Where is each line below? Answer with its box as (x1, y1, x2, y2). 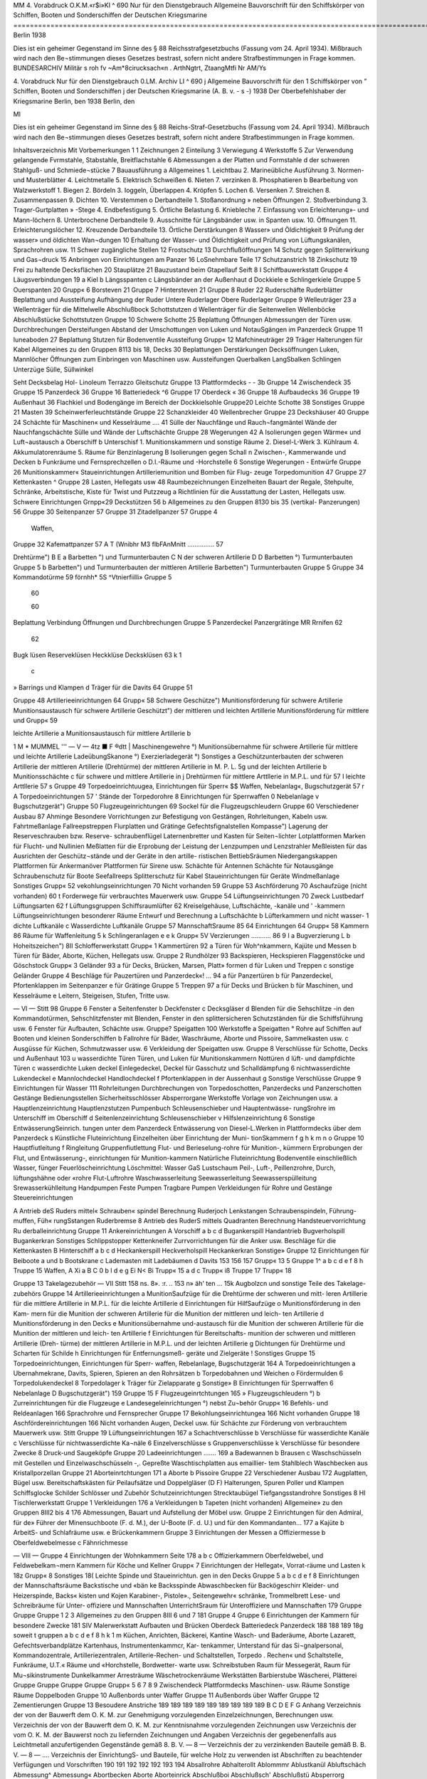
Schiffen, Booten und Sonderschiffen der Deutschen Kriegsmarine (13, 11, 208, 19)
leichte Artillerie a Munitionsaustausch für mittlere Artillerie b (13, 729, 191, 738)
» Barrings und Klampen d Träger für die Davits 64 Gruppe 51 (13, 683, 193, 692)
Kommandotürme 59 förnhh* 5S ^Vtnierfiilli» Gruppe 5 (13, 573, 172, 581)
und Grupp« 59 (13, 716, 58, 724)
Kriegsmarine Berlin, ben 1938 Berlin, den (13, 97, 135, 105)
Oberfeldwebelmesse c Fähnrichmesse (13, 1538, 128, 1547)
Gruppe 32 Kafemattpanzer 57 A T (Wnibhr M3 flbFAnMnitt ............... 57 (13, 539, 223, 548)
